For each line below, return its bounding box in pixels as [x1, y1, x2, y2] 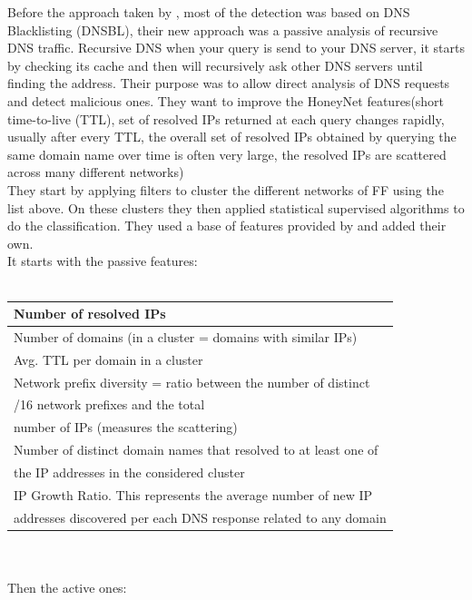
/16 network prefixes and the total [14, 395, 205, 414]
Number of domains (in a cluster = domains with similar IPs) [14, 327, 358, 346]
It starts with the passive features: [7, 251, 198, 270]
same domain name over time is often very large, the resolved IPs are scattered [7, 144, 447, 163]
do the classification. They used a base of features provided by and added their [7, 216, 447, 235]
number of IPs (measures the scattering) [14, 418, 238, 437]
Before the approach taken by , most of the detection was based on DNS [7, 3, 410, 21]
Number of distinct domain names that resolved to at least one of [14, 440, 379, 459]
